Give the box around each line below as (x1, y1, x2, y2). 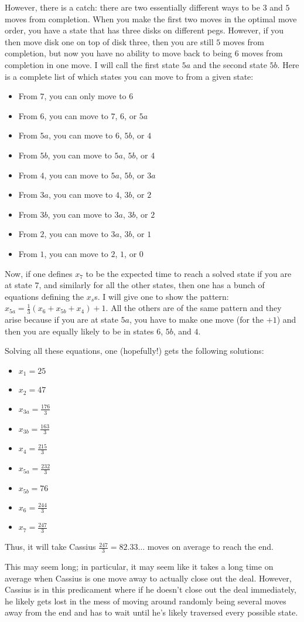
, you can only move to (44, 90, 127, 102)
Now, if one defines (5, 267, 73, 279)
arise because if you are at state (5, 313, 118, 326)
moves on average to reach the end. (147, 540, 274, 553)
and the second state (193, 58, 267, 70)
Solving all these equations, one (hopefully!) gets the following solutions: (5, 344, 264, 357)
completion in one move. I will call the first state (5, 58, 180, 70)
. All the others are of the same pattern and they (105, 302, 282, 314)
